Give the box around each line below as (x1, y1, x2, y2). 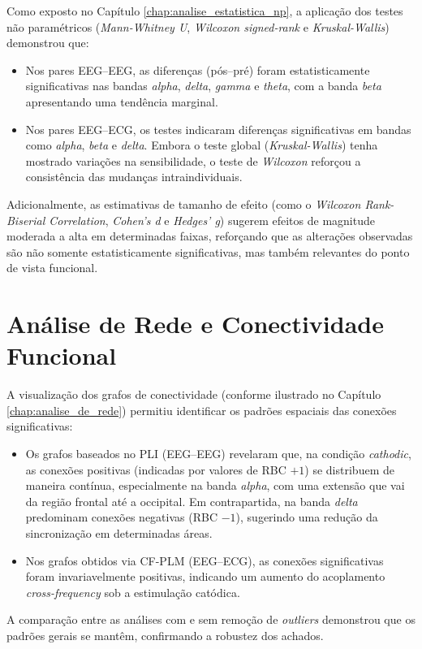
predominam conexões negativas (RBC (25, 508, 218, 526)
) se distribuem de (304, 461, 394, 478)
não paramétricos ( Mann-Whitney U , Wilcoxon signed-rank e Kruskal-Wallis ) (6, 18, 390, 35)
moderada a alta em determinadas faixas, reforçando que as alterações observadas (6, 227, 413, 244)
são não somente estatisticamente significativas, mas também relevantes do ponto (6, 243, 410, 260)
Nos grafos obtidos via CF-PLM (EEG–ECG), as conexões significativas (25, 552, 384, 569)
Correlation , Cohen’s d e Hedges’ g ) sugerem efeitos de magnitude (49, 211, 375, 228)
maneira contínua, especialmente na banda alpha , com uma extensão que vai (25, 477, 405, 494)
